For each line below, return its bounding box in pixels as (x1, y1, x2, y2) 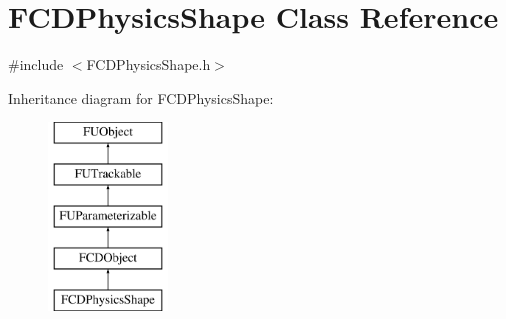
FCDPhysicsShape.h (86, 54, 211, 75)
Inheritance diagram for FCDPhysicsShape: (8, 87, 274, 108)
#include (8, 54, 64, 75)
